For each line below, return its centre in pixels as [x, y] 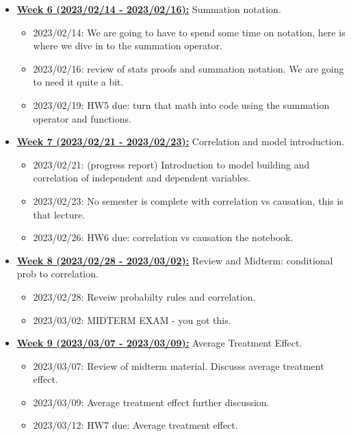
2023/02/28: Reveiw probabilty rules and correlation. [144, 296]
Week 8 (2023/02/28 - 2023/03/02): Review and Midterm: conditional [175, 260]
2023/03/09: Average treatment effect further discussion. [151, 402]
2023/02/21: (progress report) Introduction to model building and [171, 164]
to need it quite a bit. [78, 82]
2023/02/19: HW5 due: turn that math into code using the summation [181, 104]
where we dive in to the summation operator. [128, 46]
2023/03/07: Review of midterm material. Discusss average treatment [179, 365]
